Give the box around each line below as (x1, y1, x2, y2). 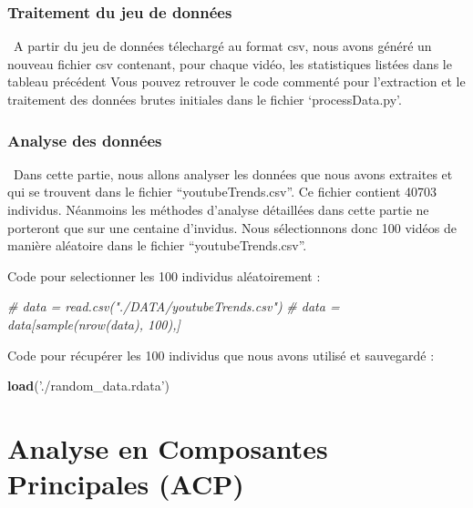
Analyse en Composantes (7, 429, 328, 466)
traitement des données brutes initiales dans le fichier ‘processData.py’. (7, 90, 402, 108)
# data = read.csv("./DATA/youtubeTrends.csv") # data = (7, 297, 340, 316)
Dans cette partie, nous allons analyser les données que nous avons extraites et (14, 164, 453, 183)
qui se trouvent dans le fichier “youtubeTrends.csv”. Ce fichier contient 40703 (7, 182, 437, 201)
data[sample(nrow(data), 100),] (7, 314, 180, 333)
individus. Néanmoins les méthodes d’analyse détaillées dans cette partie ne (7, 200, 429, 218)
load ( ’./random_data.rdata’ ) (7, 376, 170, 395)
